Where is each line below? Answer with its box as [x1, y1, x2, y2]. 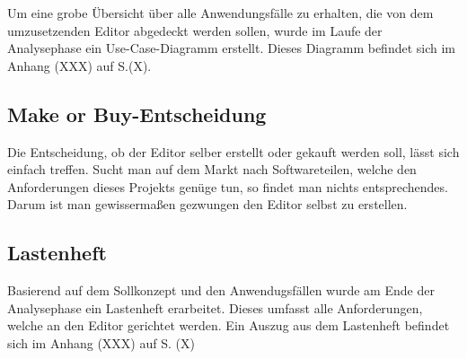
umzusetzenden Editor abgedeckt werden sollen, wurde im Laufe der [7, 21, 383, 39]
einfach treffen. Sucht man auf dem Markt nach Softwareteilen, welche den [7, 160, 417, 179]
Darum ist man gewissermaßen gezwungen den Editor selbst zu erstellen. [7, 195, 408, 214]
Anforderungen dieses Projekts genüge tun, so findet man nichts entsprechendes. [7, 177, 448, 196]
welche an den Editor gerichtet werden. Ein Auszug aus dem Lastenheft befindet [7, 316, 450, 335]
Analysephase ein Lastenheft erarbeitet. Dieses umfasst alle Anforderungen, [7, 298, 423, 317]
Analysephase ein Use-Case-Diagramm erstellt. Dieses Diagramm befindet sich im [7, 39, 456, 57]
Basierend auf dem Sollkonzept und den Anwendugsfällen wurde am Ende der [7, 281, 435, 300]
